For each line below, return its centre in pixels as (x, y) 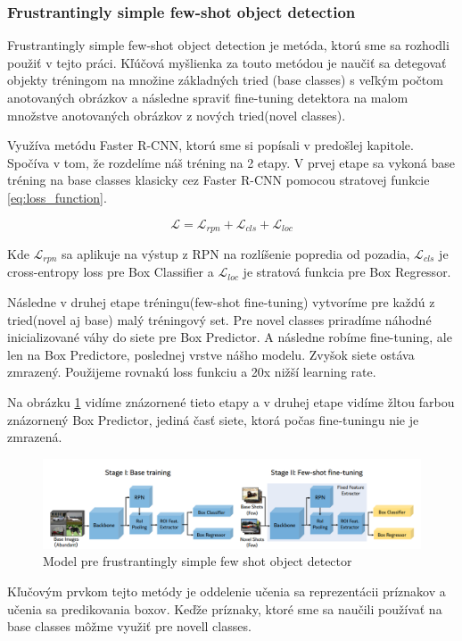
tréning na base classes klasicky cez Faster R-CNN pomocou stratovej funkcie (219, 180)
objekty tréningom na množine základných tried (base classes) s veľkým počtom (225, 80)
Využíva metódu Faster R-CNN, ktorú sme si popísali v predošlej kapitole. (210, 145)
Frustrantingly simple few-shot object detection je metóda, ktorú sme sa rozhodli (228, 45)
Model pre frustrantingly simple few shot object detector (198, 561)
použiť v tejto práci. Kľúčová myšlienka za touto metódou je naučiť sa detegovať (227, 62)
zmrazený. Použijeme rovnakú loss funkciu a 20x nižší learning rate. (192, 372)
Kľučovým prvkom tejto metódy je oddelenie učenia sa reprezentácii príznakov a (227, 591)
